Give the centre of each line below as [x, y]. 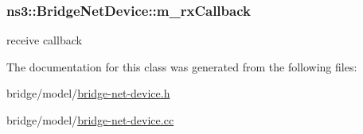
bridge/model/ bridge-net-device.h [88, 93]
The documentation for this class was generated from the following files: [182, 66]
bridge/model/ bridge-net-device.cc [90, 120]
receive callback [44, 40]
